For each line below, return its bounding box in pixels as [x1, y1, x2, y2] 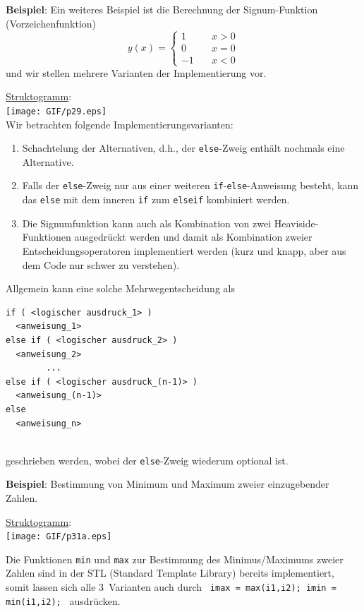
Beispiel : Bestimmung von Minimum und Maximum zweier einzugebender [6, 476, 329, 491]
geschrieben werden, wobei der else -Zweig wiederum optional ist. [6, 452, 289, 467]
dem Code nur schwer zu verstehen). [22, 257, 180, 272]
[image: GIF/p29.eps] [6, 106, 107, 116]
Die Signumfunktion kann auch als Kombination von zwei [22, 215, 272, 230]
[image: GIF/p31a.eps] [6, 532, 112, 542]
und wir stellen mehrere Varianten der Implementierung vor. [6, 65, 267, 80]
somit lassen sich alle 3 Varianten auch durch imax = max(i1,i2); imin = [6, 580, 336, 594]
